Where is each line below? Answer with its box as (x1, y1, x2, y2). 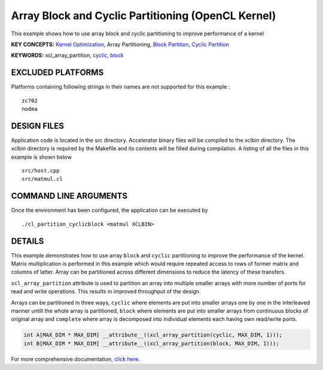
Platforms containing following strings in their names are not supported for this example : (11, 83, 230, 90)
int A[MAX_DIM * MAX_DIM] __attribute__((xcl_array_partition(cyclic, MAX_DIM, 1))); (23, 332, 282, 338)
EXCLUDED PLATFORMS (11, 68, 104, 78)
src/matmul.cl (22, 175, 63, 183)
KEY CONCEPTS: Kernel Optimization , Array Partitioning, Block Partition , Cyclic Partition (11, 41, 230, 48)
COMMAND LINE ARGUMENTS (11, 191, 128, 201)
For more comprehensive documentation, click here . (11, 355, 140, 362)
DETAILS (11, 236, 44, 246)
